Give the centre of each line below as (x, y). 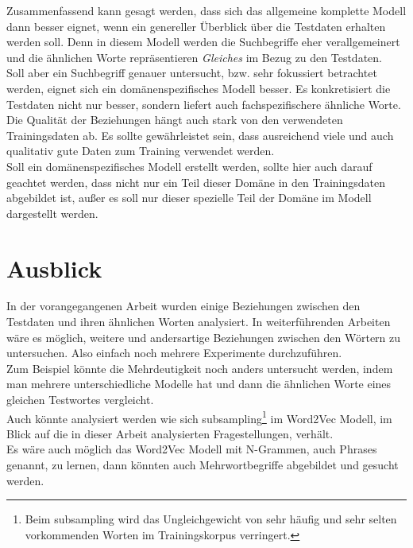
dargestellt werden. (52, 213)
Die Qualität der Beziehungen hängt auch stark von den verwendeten (175, 120)
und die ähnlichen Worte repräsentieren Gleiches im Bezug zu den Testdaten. (194, 57)
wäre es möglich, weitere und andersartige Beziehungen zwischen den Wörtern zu (204, 337)
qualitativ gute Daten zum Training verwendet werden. (141, 151)
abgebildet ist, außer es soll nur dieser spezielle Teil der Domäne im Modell (189, 198)
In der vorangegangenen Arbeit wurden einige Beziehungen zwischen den (183, 306)
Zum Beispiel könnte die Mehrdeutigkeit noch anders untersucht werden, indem (200, 368)
